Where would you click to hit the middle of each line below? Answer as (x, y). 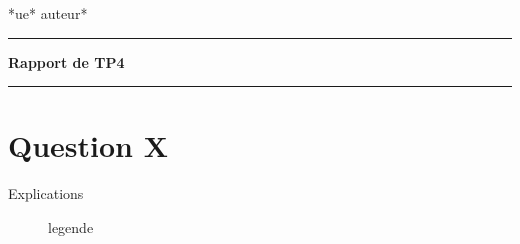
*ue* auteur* (48, 13)
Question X (88, 145)
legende (71, 226)
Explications (46, 193)
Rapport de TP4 (66, 61)
